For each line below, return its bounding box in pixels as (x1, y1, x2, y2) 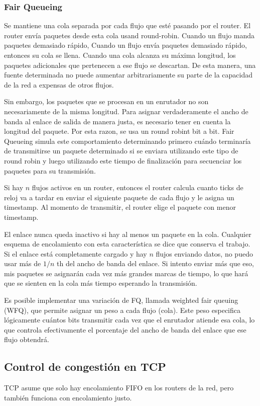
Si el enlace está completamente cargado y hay (4, 248, 147, 259)
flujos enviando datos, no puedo (156, 248, 253, 259)
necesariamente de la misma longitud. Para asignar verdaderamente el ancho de (4, 106, 248, 116)
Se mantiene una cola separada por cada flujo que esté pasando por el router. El (4, 20, 251, 31)
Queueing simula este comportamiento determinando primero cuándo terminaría (4, 135, 251, 146)
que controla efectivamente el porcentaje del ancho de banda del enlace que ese (4, 324, 246, 335)
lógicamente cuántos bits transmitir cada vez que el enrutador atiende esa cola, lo (4, 314, 255, 325)
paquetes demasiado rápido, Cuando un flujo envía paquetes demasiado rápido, (4, 40, 247, 50)
